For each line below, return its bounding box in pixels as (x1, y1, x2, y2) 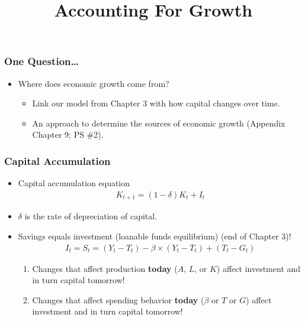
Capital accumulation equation (18, 177, 130, 189)
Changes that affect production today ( (32, 262, 178, 274)
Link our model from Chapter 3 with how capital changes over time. (32, 97, 280, 109)
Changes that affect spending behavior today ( (32, 293, 204, 306)
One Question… (4, 54, 79, 69)
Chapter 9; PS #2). (32, 128, 104, 141)
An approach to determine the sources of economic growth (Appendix (32, 116, 285, 129)
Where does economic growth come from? (18, 77, 169, 89)
